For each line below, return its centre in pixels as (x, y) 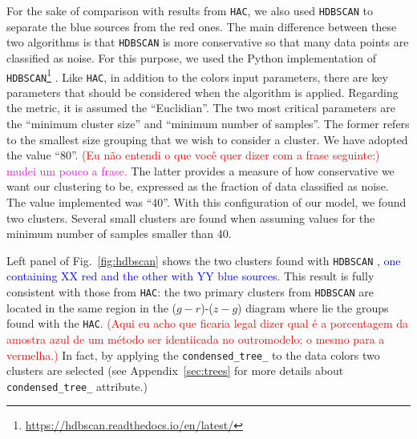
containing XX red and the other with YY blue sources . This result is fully (190, 276)
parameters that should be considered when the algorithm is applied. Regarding (202, 92)
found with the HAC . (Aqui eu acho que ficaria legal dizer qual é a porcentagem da (208, 323)
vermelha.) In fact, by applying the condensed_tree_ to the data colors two (193, 354)
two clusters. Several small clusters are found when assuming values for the (191, 217)
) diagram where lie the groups (313, 307)
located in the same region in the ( (92, 307)
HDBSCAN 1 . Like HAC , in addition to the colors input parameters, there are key (197, 75)
